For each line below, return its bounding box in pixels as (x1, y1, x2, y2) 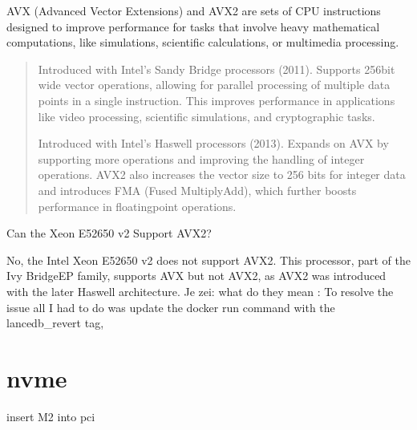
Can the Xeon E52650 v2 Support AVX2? (6, 225, 212, 241)
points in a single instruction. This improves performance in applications (38, 91, 395, 108)
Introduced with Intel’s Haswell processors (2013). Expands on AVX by (38, 135, 389, 152)
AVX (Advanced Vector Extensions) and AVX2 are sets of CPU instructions (6, 2, 381, 18)
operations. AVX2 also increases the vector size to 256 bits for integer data (38, 166, 406, 183)
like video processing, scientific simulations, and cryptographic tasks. (38, 107, 375, 124)
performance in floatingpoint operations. (38, 197, 237, 214)
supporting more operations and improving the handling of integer (38, 150, 365, 167)
